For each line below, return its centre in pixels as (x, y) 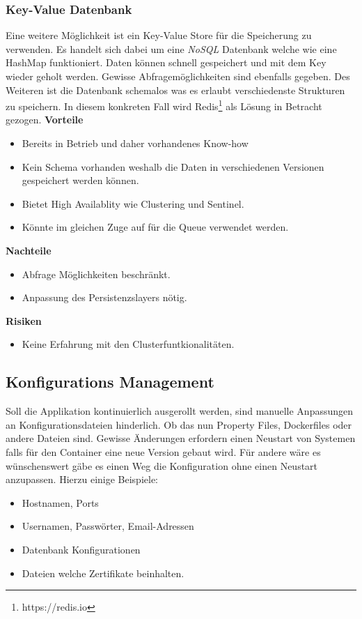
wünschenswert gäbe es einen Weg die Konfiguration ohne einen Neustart (162, 465)
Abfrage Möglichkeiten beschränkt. (96, 274)
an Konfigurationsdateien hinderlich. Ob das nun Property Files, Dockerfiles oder (179, 424)
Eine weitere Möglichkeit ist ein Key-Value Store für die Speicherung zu (159, 35)
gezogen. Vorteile (45, 120)
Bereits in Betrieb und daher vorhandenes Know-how (135, 143)
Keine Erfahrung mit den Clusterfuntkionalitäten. (128, 344)
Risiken (24, 320)
